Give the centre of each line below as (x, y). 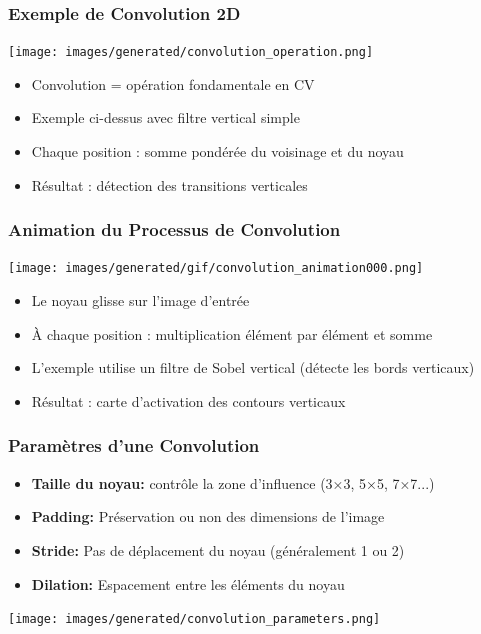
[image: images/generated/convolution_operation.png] (191, 52)
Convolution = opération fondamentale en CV (173, 83)
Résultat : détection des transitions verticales (169, 184)
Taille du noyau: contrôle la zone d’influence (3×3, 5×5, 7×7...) (233, 482)
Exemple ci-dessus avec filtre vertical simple (165, 117)
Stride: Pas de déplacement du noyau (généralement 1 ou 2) (218, 549)
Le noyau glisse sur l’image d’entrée (140, 300)
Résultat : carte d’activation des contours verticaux (188, 400)
